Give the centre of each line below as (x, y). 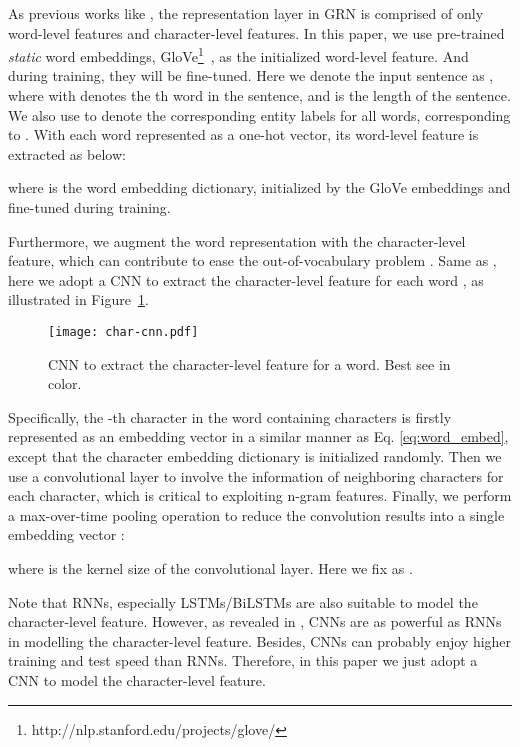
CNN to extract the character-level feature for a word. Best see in (249, 363)
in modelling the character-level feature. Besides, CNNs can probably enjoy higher (260, 640)
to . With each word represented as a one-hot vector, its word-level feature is (243, 134)
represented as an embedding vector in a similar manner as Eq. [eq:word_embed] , (258, 436)
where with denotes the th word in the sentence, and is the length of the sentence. (259, 95)
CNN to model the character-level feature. (137, 679)
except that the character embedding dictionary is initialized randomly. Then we (255, 456)
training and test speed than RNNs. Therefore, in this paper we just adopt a (243, 660)
